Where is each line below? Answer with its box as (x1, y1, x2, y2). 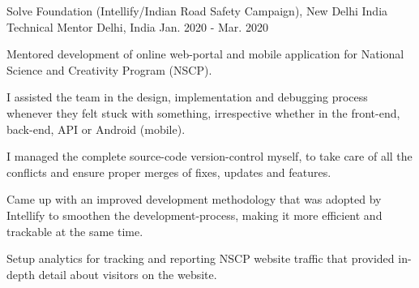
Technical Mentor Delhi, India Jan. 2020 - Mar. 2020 (6, 18, 268, 35)
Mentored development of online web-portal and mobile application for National (6, 45, 404, 62)
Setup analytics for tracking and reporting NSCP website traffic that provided (6, 250, 395, 267)
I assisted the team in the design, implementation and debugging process (6, 88, 368, 105)
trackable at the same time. (6, 222, 143, 239)
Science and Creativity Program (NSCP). (6, 61, 212, 78)
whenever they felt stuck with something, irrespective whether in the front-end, (6, 104, 400, 121)
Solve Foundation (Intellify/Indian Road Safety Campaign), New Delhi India (6, 2, 388, 19)
